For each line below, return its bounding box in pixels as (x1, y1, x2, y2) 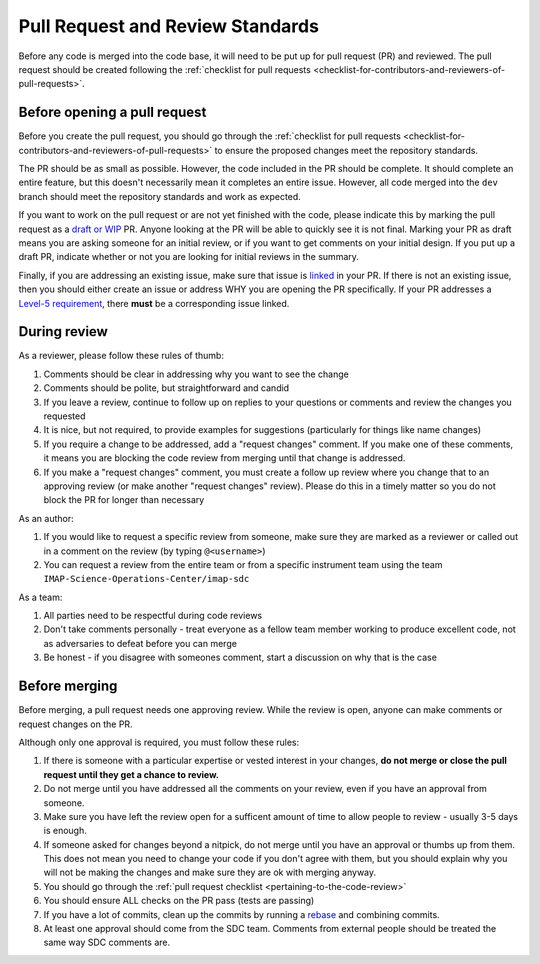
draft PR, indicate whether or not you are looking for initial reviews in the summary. (18, 251, 360, 263)
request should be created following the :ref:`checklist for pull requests (18, 63, 312, 75)
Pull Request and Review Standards (18, 15, 320, 37)
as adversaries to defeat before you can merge (43, 637, 237, 649)
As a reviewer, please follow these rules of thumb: (18, 350, 225, 362)
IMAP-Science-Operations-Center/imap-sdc (43, 573, 250, 585)
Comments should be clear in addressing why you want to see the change (43, 368, 349, 380)
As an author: (18, 512, 74, 524)
